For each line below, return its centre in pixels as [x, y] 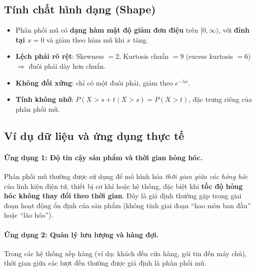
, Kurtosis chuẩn [144, 56]
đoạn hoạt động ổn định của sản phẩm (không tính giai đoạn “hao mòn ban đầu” [128, 205]
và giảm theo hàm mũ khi [85, 39]
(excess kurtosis [210, 56]
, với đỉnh [234, 30]
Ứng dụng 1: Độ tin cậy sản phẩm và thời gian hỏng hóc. [103, 157]
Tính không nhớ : [44, 99]
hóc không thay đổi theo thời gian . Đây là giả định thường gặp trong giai [123, 196]
